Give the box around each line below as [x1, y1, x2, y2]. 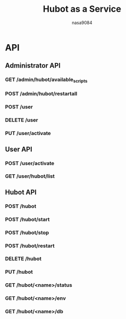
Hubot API [5, 188, 37, 196]
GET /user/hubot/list [5, 173, 55, 180]
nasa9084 [71, 20, 93, 26]
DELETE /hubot [5, 255, 42, 262]
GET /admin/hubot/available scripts [5, 76, 88, 84]
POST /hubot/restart [5, 242, 55, 249]
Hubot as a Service [43, 3, 121, 15]
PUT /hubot [5, 268, 33, 275]
